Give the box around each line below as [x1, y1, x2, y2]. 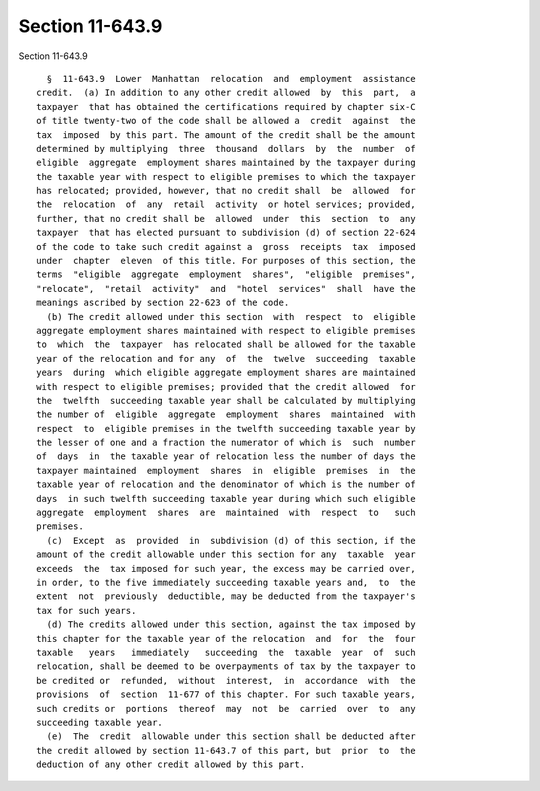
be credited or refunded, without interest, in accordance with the [36, 675, 416, 686]
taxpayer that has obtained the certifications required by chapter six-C [36, 101, 416, 112]
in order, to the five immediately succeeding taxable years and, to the [36, 577, 416, 588]
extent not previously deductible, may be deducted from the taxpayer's [36, 591, 416, 602]
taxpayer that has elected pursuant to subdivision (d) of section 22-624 [36, 227, 416, 239]
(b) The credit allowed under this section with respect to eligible [46, 311, 416, 322]
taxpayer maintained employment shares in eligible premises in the [36, 465, 416, 476]
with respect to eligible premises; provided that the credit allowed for [36, 381, 416, 392]
